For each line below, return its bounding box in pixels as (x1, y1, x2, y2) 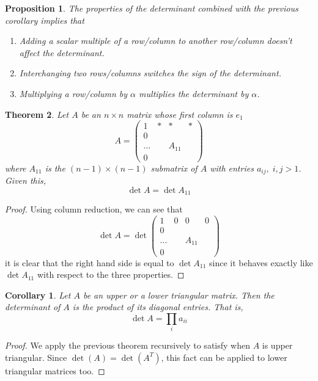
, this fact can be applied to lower (161, 350, 287, 363)
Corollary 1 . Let (5, 288, 71, 301)
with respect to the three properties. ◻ (37, 268, 185, 281)
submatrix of (150, 161, 198, 174)
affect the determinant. (19, 46, 105, 59)
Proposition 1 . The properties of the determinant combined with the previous (5, 2, 298, 14)
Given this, (5, 174, 46, 187)
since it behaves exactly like (209, 256, 313, 269)
